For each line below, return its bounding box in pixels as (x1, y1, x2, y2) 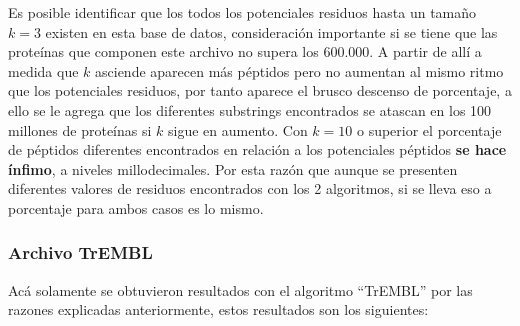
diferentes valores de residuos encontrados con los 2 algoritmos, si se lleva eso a (8, 178, 492, 199)
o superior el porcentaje (356, 119, 502, 140)
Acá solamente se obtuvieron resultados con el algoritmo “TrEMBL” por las (8, 279, 473, 300)
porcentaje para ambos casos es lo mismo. (8, 197, 264, 218)
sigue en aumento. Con (168, 119, 308, 140)
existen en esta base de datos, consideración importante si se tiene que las (45, 21, 498, 42)
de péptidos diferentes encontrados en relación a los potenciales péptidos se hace (8, 139, 507, 160)
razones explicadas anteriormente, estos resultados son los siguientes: (8, 299, 429, 320)
